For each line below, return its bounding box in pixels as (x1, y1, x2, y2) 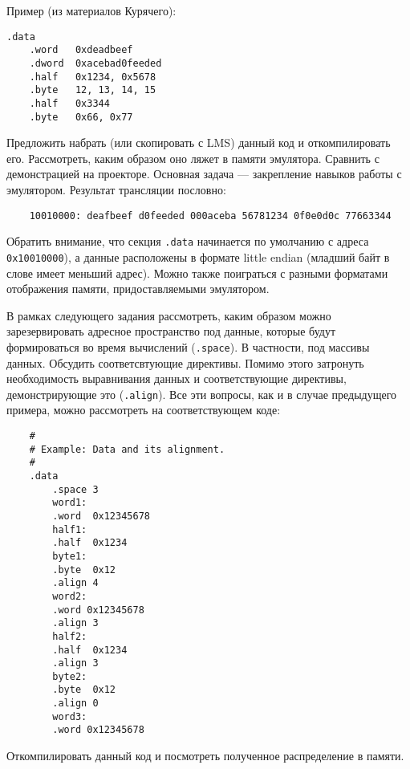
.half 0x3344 (29, 97, 110, 109)
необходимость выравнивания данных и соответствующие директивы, (6, 370, 347, 387)
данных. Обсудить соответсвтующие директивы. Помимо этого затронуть (6, 354, 364, 371)
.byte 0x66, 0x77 (29, 111, 133, 123)
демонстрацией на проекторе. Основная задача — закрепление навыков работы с (6, 165, 402, 182)
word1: (52, 497, 87, 509)
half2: (52, 630, 87, 642)
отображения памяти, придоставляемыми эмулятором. (6, 280, 270, 297)
